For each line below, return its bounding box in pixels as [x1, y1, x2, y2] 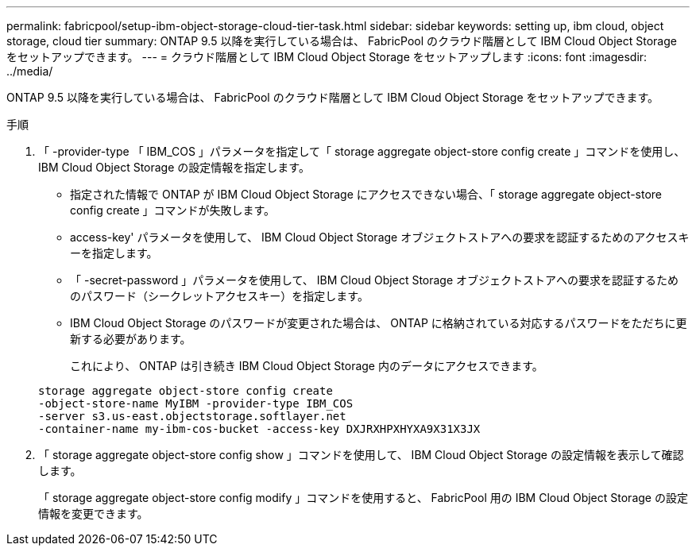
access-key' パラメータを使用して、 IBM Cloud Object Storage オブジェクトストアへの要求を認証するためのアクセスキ [70, 230, 690, 244]
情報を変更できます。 [38, 507, 149, 520]
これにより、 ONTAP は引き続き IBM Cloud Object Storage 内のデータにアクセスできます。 [70, 359, 543, 373]
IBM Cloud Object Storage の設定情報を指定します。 [38, 160, 310, 174]
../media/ [6, 64, 53, 78]
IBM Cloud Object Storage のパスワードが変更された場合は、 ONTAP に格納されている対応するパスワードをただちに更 [70, 316, 687, 330]
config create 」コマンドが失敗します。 [70, 203, 276, 217]
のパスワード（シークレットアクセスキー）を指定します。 [70, 289, 369, 303]
